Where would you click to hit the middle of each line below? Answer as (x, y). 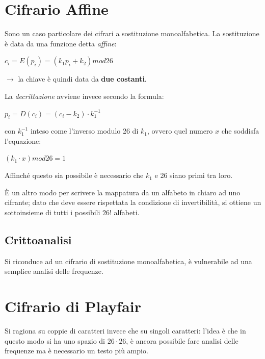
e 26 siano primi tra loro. (194, 175)
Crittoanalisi (38, 239)
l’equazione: (23, 140)
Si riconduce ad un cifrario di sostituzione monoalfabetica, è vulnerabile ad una (128, 261)
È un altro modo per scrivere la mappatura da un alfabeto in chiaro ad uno (123, 192)
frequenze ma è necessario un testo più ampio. (76, 351)
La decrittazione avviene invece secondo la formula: (84, 96)
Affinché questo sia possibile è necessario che (74, 175)
